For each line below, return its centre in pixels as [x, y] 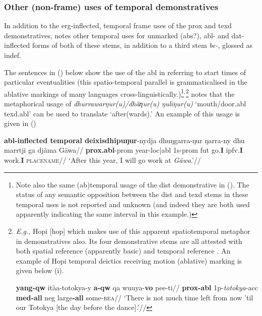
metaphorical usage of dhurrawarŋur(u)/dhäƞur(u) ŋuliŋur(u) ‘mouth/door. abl [125, 104]
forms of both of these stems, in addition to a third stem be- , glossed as [142, 45]
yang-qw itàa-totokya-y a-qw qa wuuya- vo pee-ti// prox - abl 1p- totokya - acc [137, 287]
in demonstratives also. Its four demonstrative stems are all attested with [129, 241]
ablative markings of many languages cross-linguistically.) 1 [94, 93]
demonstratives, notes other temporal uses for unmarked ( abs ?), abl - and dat [123, 35]
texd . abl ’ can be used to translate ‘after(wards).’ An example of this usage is [122, 113]
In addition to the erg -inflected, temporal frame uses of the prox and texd [118, 25]
